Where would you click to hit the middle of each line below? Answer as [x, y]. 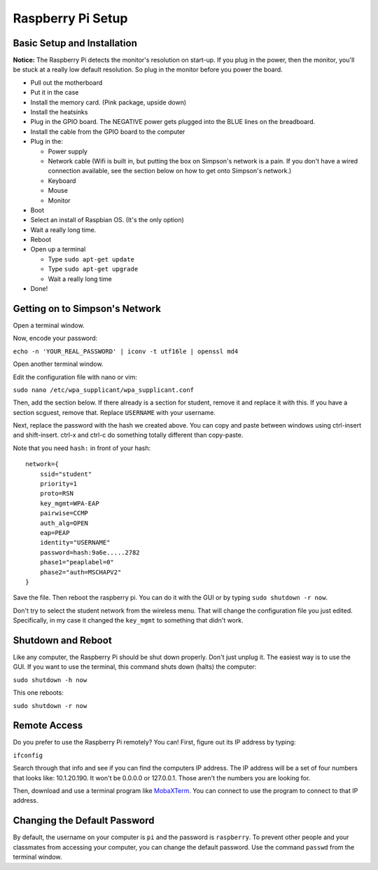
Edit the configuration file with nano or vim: [75, 377]
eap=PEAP [55, 532]
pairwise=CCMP [64, 513]
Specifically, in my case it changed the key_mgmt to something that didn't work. [128, 620]
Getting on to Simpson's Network [87, 308]
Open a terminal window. [49, 325]
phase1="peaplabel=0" [77, 562]
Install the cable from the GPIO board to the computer [108, 131]
